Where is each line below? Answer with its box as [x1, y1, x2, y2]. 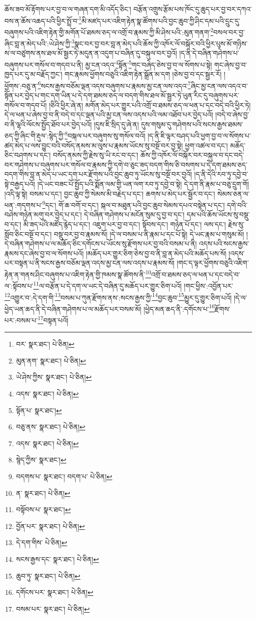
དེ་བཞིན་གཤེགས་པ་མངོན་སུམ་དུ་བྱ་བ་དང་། [84, 209, 185, 220]
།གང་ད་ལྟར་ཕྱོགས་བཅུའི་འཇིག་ [176, 258, 249, 268]
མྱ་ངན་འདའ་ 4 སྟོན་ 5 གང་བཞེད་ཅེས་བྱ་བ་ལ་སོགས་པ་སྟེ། [85, 58, 212, 69]
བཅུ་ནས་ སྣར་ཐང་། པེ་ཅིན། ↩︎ [16, 422, 85, 432]
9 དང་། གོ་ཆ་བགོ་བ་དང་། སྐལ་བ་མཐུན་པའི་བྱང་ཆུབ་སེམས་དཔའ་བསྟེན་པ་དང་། [42, 198, 225, 210]
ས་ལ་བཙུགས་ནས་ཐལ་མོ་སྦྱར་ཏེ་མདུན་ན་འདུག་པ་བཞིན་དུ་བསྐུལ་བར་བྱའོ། [4, 48, 177, 58]
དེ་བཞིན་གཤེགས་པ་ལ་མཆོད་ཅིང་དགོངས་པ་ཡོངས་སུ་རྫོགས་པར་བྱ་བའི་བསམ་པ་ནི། [4, 238, 197, 249]
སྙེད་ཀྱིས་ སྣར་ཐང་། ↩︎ [16, 455, 66, 465]
